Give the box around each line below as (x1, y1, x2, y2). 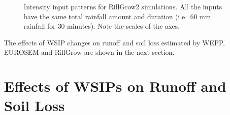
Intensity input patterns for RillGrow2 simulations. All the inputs (24, 1, 222, 11)
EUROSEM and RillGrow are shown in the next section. (4, 47, 175, 57)
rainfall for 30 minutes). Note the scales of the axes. (24, 21, 180, 31)
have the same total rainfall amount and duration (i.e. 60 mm (24, 11, 211, 21)
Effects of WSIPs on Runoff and (4, 76, 227, 96)
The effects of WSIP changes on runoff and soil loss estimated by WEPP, (4, 37, 225, 47)
